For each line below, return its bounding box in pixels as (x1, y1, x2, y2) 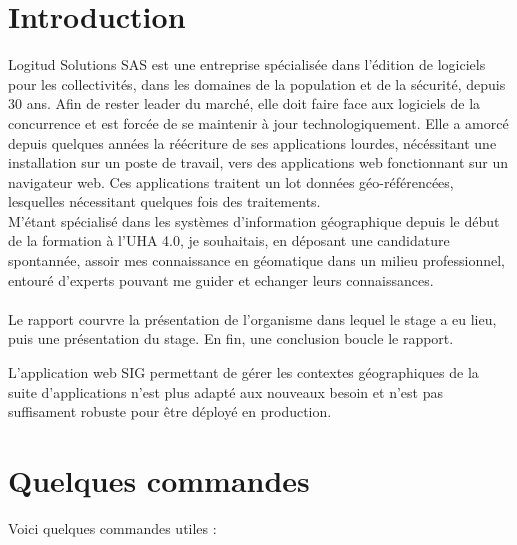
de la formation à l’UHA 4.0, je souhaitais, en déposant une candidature (8, 230, 450, 251)
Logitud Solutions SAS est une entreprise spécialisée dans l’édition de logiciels (8, 54, 486, 75)
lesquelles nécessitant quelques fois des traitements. (8, 191, 321, 212)
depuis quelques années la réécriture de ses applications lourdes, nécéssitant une (8, 132, 497, 153)
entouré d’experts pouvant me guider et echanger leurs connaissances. (8, 269, 434, 290)
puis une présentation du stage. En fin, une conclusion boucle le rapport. (8, 328, 454, 349)
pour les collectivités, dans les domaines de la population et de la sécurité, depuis (8, 73, 506, 94)
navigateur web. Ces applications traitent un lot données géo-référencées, (8, 171, 454, 192)
